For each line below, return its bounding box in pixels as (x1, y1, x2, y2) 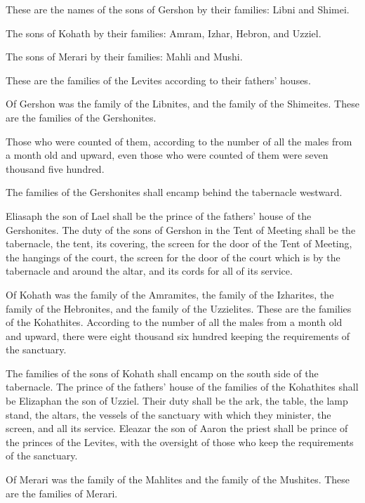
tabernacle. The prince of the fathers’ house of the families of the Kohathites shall (6, 379, 359, 394)
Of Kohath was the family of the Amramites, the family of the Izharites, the (6, 287, 334, 301)
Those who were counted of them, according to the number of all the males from (6, 133, 352, 148)
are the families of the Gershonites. (6, 110, 157, 124)
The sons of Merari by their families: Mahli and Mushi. (6, 49, 243, 64)
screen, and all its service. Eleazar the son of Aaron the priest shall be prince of (6, 421, 348, 436)
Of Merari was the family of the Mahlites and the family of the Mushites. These (6, 472, 350, 487)
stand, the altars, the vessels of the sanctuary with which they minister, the (6, 407, 331, 422)
